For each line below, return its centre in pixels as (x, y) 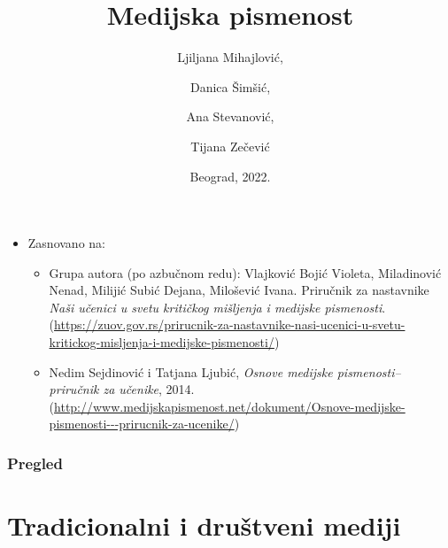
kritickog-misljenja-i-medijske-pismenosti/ (162, 342)
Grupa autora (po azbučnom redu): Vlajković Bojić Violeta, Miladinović (245, 272)
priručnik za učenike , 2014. (122, 389)
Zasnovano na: (66, 243)
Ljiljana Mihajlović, (230, 57)
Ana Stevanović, (230, 116)
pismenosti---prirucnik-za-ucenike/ (142, 424)
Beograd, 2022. (230, 176)
